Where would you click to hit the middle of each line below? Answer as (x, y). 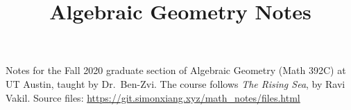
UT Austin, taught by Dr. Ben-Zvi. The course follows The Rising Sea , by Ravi (175, 83)
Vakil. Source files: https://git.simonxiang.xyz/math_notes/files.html (153, 97)
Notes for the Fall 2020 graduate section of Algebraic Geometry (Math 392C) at (176, 70)
